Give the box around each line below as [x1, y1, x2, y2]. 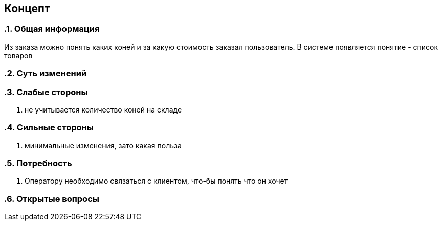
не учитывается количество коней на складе [25, 105, 182, 114]
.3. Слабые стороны [4, 86, 88, 97]
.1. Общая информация [4, 24, 100, 34]
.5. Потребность [4, 158, 72, 169]
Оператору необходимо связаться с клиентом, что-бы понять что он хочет [25, 176, 288, 186]
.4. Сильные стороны [4, 122, 94, 133]
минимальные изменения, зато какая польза [25, 141, 182, 150]
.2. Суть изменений [4, 68, 87, 79]
